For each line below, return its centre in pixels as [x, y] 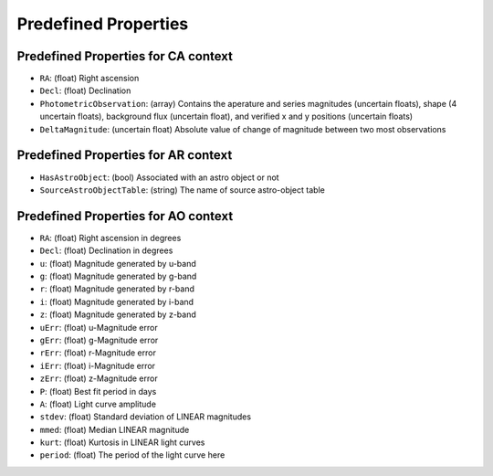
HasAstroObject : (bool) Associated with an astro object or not [159, 177]
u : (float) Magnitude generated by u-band [118, 263]
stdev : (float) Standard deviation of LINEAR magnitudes [145, 417]
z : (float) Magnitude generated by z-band [118, 314]
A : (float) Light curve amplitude [98, 404]
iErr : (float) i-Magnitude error [97, 365]
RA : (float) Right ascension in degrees [110, 238]
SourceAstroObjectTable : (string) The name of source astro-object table [183, 190]
